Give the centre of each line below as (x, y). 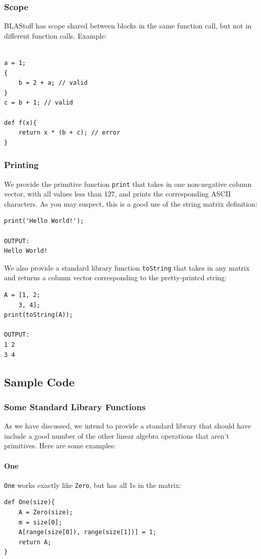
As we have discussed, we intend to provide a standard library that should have (128, 426)
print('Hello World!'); (44, 221)
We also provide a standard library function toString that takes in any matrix (127, 267)
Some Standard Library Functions (75, 406)
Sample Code (40, 382)
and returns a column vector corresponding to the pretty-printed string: (116, 277)
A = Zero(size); (46, 513)
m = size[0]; (40, 522)
